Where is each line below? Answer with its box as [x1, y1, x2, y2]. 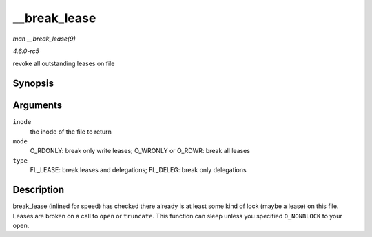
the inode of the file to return [30, 127, 112, 136]
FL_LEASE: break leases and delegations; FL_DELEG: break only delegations [30, 166, 247, 174]
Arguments [12, 100, 63, 112]
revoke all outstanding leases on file [12, 59, 115, 68]
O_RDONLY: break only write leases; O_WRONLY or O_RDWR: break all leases [30, 147, 251, 155]
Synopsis [12, 78, 54, 90]
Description [12, 184, 65, 196]
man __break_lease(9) [12, 34, 76, 43]
